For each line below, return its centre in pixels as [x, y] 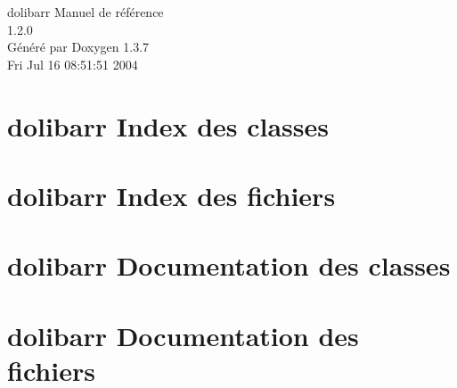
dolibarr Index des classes [168, 125]
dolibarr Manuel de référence [86, 12]
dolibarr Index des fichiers [171, 195]
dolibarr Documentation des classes [229, 265]
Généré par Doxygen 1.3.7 [78, 47]
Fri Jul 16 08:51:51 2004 [73, 64]
